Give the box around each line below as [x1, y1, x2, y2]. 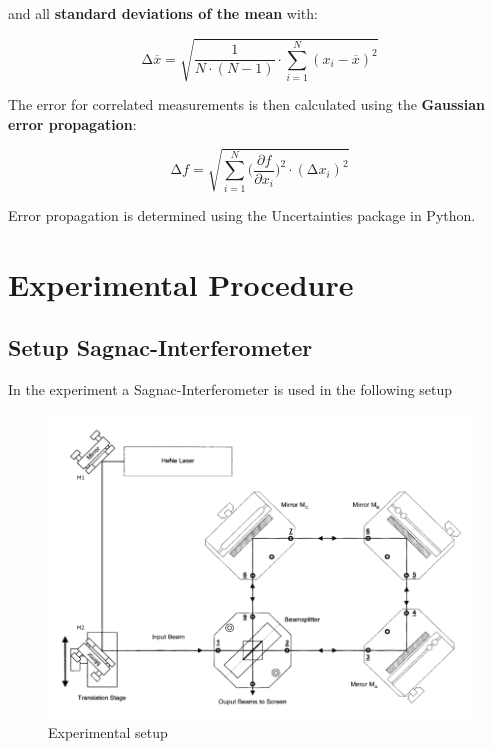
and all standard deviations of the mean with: [8, 3, 318, 23]
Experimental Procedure [8, 263, 354, 304]
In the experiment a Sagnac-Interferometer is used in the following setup [8, 379, 453, 400]
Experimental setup [48, 722, 168, 743]
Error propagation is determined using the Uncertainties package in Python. [8, 204, 476, 225]
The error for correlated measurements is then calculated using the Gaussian [8, 94, 485, 115]
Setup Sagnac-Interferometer [8, 332, 313, 363]
